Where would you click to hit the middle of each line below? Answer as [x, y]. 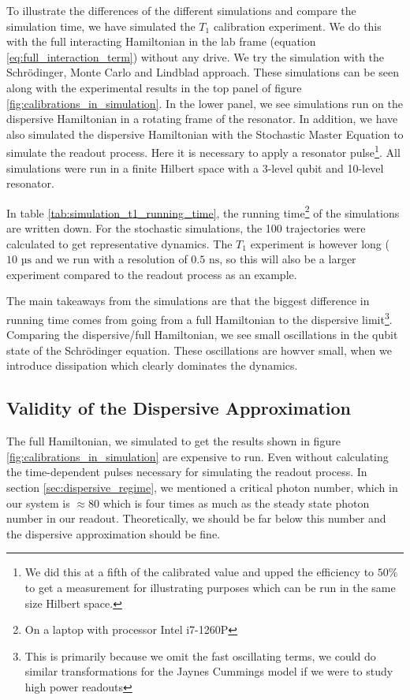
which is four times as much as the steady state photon [236, 503]
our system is [38, 503]
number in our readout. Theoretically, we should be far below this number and [196, 518]
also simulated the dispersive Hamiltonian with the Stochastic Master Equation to [205, 134]
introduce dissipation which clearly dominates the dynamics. [152, 365]
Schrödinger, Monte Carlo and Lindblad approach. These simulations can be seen [203, 72]
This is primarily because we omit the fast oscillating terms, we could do [200, 655]
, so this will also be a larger [288, 259]
